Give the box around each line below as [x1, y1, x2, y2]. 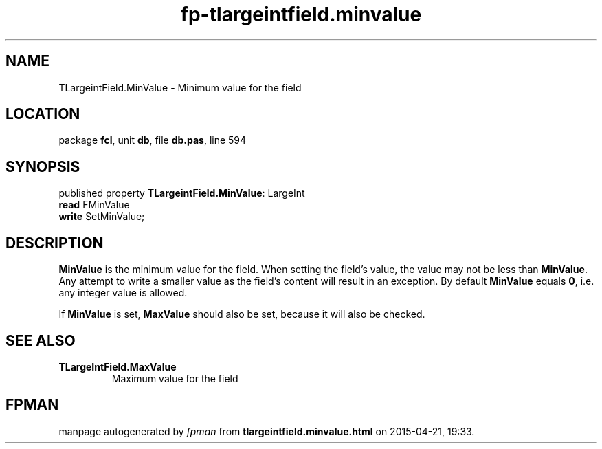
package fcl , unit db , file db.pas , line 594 [58, 134, 247, 146]
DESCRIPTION [5, 234, 104, 252]
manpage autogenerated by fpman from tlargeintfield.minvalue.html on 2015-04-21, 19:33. [58, 425, 475, 437]
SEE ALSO [5, 331, 76, 349]
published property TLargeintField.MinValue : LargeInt [58, 187, 305, 199]
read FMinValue [58, 199, 130, 211]
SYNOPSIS [5, 157, 80, 175]
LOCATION [5, 105, 80, 123]
